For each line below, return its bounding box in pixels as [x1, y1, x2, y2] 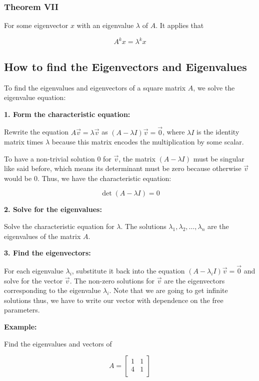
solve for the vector [4, 275, 63, 285]
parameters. [4, 304, 40, 315]
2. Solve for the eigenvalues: [4, 204, 102, 214]
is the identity [196, 126, 239, 137]
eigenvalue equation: [4, 92, 66, 102]
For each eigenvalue [4, 265, 63, 276]
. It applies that [155, 20, 204, 30]
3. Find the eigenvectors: [4, 247, 91, 258]
